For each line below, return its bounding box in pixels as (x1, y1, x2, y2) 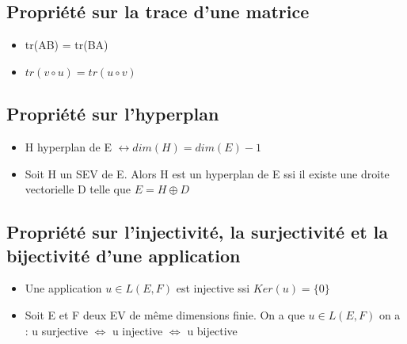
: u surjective (25, 322, 88, 338)
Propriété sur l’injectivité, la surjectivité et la (6, 220, 389, 244)
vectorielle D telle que (25, 181, 131, 197)
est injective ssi (176, 280, 250, 296)
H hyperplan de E (25, 139, 112, 155)
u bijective (187, 322, 238, 338)
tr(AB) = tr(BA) (25, 36, 108, 53)
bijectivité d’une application (6, 243, 241, 267)
